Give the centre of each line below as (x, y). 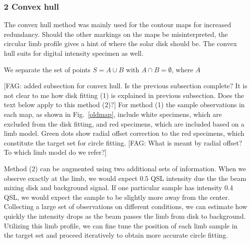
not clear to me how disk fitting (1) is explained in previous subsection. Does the (124, 95)
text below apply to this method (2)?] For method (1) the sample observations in (124, 105)
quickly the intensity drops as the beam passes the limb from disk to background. (125, 216)
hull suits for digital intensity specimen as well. (74, 53)
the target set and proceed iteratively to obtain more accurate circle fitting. (116, 235)
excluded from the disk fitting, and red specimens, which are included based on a (124, 123)
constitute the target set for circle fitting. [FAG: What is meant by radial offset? (123, 142)
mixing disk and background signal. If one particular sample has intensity (113, 187)
